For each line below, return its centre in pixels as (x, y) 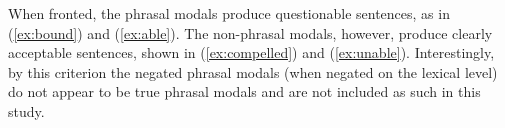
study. (26, 110)
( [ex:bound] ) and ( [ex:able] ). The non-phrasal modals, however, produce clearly (250, 32)
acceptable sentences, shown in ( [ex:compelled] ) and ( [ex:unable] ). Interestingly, (251, 52)
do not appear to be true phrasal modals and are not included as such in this (244, 91)
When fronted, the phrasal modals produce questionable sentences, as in (229, 13)
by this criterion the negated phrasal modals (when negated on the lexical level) (253, 71)
